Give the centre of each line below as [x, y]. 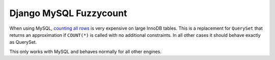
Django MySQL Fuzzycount [68, 13]
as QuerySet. [23, 42]
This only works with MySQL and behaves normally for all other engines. [86, 51]
